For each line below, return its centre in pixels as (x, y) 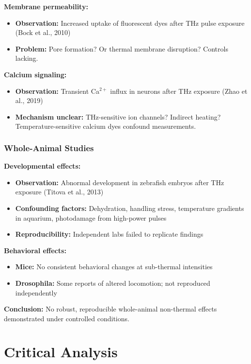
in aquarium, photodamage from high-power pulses (91, 217)
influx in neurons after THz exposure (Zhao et (179, 91)
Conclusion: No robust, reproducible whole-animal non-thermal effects (110, 309)
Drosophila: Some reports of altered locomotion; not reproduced (113, 283)
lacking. (27, 58)
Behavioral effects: (35, 250)
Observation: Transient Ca (57, 91)
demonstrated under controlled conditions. (67, 318)
